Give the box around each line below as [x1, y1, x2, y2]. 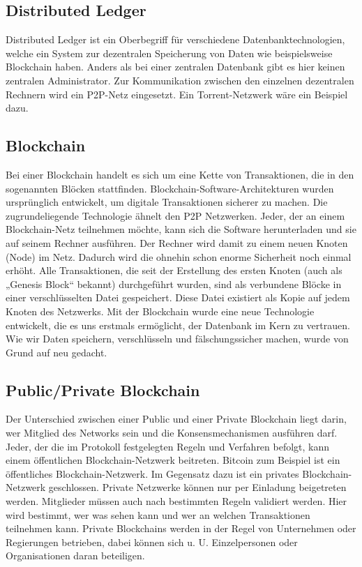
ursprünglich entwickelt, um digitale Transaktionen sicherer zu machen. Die [6, 195, 328, 209]
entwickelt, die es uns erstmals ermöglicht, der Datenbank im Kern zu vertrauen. [6, 317, 350, 332]
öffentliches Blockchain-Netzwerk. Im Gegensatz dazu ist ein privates [6, 466, 299, 481]
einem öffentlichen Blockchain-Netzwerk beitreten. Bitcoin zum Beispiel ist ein [6, 453, 340, 467]
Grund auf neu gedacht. [6, 345, 107, 359]
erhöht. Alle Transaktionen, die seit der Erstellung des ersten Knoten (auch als [6, 263, 342, 278]
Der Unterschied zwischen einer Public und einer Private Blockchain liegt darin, [6, 411, 347, 426]
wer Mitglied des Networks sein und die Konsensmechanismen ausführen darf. [6, 425, 338, 440]
